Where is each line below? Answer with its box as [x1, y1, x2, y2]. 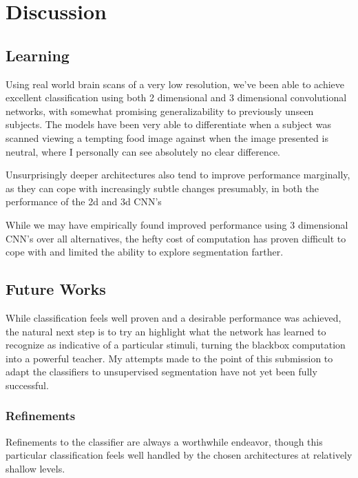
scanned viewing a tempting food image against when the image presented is [6, 130, 328, 145]
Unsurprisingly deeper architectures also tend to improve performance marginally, [6, 167, 350, 182]
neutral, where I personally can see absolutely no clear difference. [6, 144, 281, 158]
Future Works [6, 278, 106, 300]
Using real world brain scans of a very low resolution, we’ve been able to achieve [6, 76, 345, 91]
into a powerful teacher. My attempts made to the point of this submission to [6, 351, 333, 365]
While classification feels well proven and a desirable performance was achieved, [6, 310, 341, 324]
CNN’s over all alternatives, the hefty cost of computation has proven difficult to [6, 231, 346, 245]
